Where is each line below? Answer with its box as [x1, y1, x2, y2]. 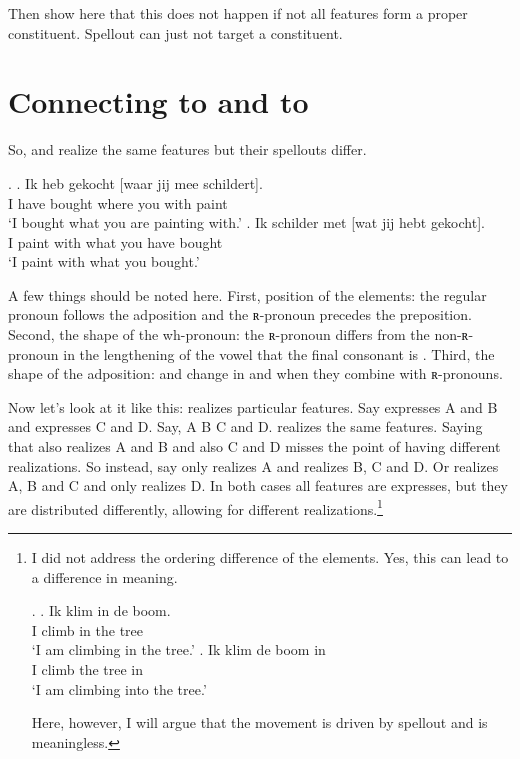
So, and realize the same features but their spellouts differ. [8, 139, 367, 160]
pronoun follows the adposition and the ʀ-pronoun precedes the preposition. [8, 304, 472, 325]
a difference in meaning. [31, 566, 178, 587]
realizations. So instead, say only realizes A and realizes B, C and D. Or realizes [8, 455, 499, 476]
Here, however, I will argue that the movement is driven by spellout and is [31, 712, 488, 733]
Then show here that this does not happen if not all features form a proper [8, 3, 468, 23]
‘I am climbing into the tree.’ [31, 678, 207, 699]
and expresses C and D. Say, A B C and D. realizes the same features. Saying [8, 416, 483, 437]
